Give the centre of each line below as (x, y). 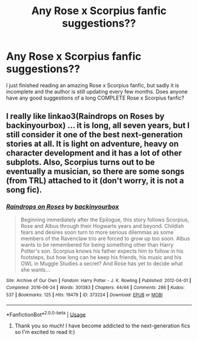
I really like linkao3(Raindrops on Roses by (85, 116)
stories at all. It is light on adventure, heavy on (92, 144)
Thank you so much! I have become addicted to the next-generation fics (102, 326)
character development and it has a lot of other (94, 153)
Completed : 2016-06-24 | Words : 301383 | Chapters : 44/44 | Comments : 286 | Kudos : (95, 288)
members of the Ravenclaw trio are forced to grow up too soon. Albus (105, 238)
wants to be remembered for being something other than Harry (97, 244)
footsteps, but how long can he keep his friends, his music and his (101, 257)
